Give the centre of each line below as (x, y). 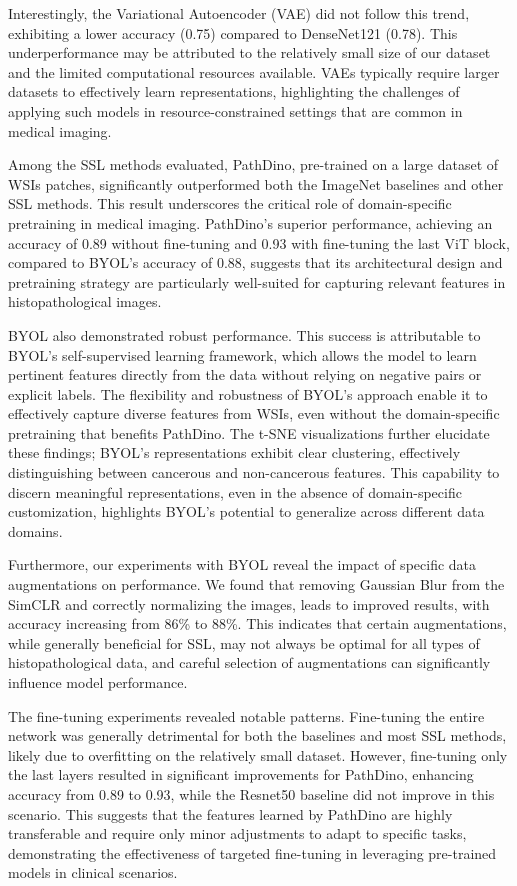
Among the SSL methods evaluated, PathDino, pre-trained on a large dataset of (253, 164)
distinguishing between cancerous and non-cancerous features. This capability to (254, 472)
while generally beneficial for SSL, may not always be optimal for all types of (244, 642)
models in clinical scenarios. (93, 872)
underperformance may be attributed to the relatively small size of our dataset (249, 52)
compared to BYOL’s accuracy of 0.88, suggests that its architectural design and (255, 262)
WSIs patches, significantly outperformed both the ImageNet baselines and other (256, 183)
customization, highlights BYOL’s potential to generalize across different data (246, 511)
